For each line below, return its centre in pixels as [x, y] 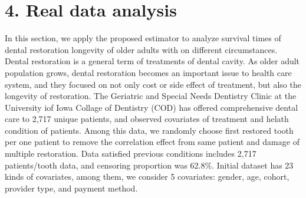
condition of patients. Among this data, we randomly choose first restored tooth [149, 130]
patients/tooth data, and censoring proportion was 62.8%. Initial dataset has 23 [149, 165]
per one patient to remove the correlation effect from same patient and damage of [152, 142]
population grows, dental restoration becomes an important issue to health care [148, 72]
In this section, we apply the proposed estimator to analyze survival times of [143, 38]
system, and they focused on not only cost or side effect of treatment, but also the [153, 84]
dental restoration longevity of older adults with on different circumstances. [141, 49]
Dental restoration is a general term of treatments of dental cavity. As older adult [152, 61]
